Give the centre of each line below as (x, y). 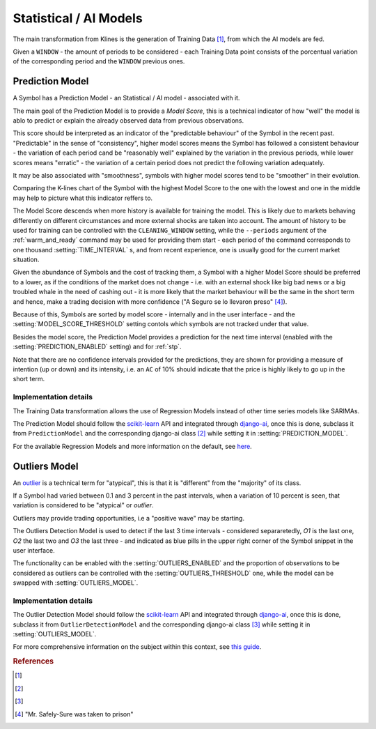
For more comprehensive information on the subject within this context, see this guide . (137, 647)
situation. (26, 260)
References (33, 661)
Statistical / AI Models (78, 18)
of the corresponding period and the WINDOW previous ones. (99, 61)
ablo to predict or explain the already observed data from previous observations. (128, 121)
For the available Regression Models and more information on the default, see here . (132, 446)
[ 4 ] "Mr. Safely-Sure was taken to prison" (74, 714)
